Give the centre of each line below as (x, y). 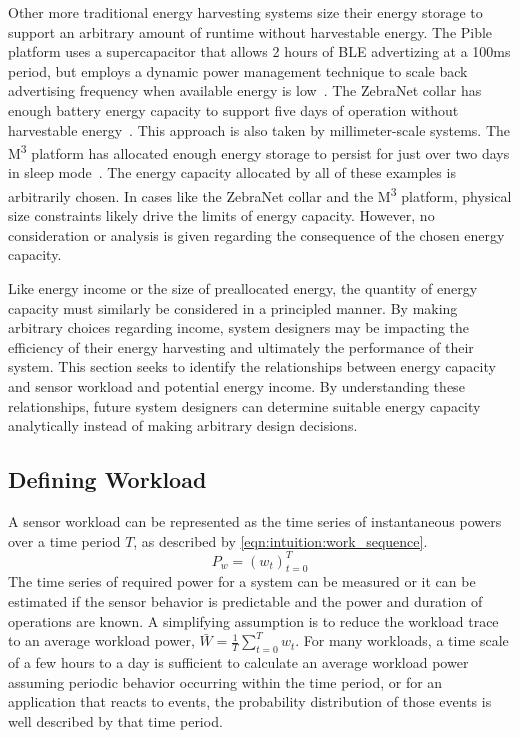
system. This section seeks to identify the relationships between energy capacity (252, 366)
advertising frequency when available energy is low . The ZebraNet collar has (245, 90)
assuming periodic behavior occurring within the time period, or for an (225, 681)
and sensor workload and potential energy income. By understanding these (236, 386)
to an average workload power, (101, 640)
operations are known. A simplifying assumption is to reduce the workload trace (253, 620)
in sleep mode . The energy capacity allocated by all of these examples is (232, 172)
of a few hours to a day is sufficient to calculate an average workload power (238, 662)
